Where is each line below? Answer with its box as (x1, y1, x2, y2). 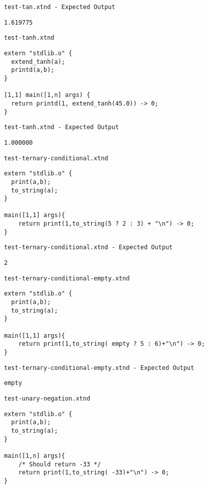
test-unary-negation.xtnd (4, 395, 90, 402)
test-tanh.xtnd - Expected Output (4, 124, 119, 131)
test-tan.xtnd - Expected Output (4, 4, 115, 11)
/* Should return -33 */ (18, 460, 101, 468)
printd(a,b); (11, 66, 55, 74)
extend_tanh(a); (11, 58, 65, 65)
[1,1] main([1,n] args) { (4, 91, 90, 99)
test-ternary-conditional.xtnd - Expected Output (4, 244, 173, 251)
